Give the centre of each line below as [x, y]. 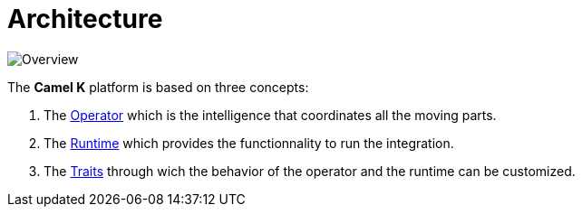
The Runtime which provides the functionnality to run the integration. [249, 143]
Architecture [85, 19]
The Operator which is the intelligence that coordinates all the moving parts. [270, 115]
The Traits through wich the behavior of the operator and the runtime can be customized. [310, 171]
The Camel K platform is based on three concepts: [158, 87]
